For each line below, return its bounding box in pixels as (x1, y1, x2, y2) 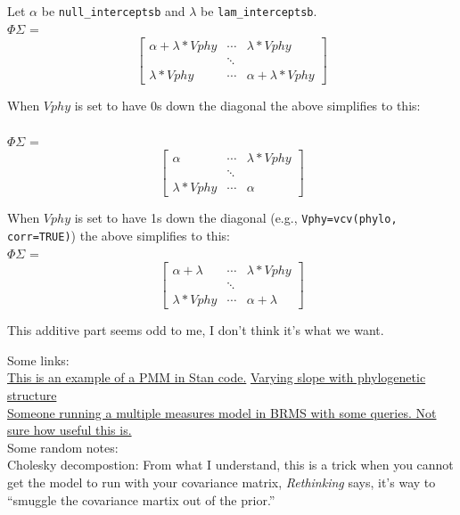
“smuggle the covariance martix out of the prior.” (7, 490, 275, 509)
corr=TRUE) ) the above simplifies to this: (7, 225, 230, 244)
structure (7, 386, 57, 404)
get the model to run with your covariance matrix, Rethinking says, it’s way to (7, 472, 436, 491)
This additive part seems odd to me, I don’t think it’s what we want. (7, 321, 384, 339)
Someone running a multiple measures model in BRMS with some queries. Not (7, 403, 437, 421)
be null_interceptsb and (41, 2, 185, 20)
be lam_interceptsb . (201, 2, 317, 20)
